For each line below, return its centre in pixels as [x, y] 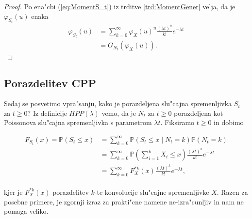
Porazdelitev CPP [50, 83]
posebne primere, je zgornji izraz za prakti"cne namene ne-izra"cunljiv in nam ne [124, 201]
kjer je [13, 192]
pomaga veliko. [26, 211]
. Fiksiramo [177, 122]
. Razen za [232, 192]
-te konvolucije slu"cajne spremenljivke [152, 192]
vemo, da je [119, 113]
